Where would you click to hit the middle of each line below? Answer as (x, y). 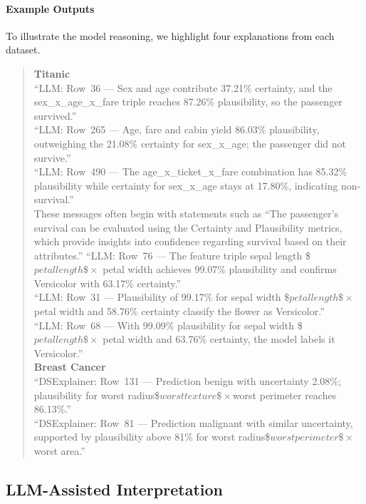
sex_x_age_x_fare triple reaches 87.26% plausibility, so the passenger (188, 102)
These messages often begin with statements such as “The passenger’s (186, 213)
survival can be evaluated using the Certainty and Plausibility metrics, (188, 227)
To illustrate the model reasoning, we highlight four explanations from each (170, 35)
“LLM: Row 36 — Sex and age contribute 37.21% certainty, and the (183, 87)
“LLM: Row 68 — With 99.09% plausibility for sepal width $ (168, 325)
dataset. (23, 50)
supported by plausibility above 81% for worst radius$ (152, 437)
